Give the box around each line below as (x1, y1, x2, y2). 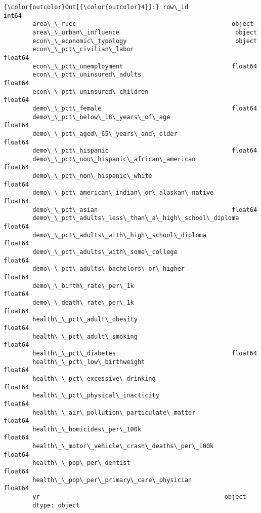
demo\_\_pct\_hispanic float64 (32, 147, 257, 155)
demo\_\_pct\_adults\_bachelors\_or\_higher (32, 265, 185, 273)
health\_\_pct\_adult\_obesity (32, 316, 138, 323)
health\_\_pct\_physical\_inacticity (32, 392, 159, 399)
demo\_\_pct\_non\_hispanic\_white (32, 172, 152, 180)
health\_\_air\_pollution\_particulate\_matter (32, 409, 196, 416)
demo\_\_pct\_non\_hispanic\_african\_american (32, 155, 196, 163)
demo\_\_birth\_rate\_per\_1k (32, 282, 134, 289)
